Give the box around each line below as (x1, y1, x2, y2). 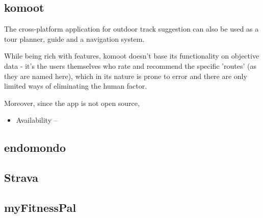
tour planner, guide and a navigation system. (4, 33, 145, 44)
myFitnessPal (4, 199, 76, 215)
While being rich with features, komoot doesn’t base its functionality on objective (4, 50, 259, 61)
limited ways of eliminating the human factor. (4, 80, 147, 91)
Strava (4, 170, 38, 185)
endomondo (4, 140, 66, 155)
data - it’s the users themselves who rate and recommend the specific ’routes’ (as (4, 60, 256, 71)
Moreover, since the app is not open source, (4, 97, 140, 108)
